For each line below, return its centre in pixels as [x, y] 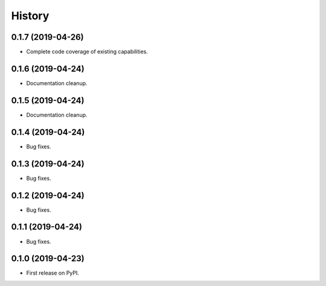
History [30, 16]
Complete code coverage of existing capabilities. [87, 52]
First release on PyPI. [53, 273]
